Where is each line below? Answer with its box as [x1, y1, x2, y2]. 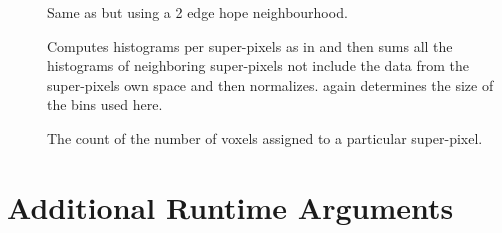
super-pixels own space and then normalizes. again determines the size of [47, 74, 494, 95]
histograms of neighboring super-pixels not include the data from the [47, 55, 470, 76]
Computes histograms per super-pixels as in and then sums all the [47, 35, 453, 56]
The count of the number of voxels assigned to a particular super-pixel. [47, 127, 483, 148]
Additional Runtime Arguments [7, 186, 454, 227]
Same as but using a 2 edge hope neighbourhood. [47, 2, 348, 22]
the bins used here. [47, 94, 163, 115]
